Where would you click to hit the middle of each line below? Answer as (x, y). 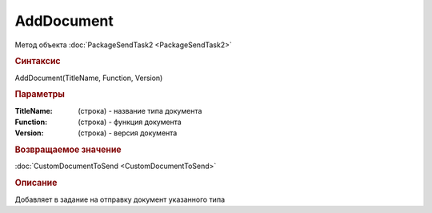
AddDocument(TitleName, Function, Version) (89, 78)
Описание (36, 183)
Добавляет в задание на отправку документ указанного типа (120, 199)
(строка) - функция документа (130, 122)
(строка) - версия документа (128, 133)
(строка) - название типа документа (140, 111)
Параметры (40, 94)
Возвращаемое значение (68, 150)
